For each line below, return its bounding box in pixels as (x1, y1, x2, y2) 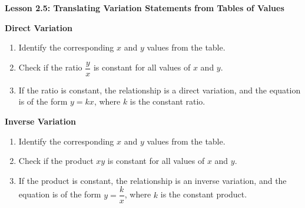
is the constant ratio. (130, 95, 205, 108)
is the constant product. (160, 188, 247, 200)
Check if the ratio (18, 61, 82, 73)
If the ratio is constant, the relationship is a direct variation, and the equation (18, 83, 301, 96)
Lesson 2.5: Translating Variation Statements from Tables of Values (5, 2, 284, 14)
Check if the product (18, 155, 94, 167)
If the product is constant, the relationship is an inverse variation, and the (18, 174, 287, 186)
